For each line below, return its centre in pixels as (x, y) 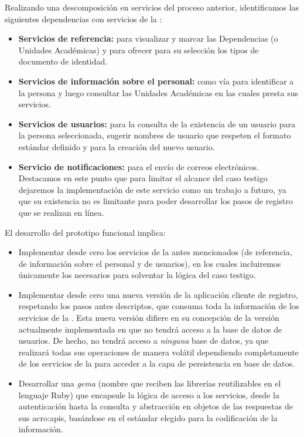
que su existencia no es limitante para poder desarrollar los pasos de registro (156, 201)
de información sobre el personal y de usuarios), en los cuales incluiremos (150, 263)
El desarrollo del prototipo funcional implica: (86, 232)
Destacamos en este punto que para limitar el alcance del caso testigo (143, 178)
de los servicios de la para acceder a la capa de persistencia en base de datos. (156, 363)
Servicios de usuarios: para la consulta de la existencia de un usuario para (157, 123)
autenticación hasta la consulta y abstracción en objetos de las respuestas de (156, 406)
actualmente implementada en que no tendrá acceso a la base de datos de (150, 329)
